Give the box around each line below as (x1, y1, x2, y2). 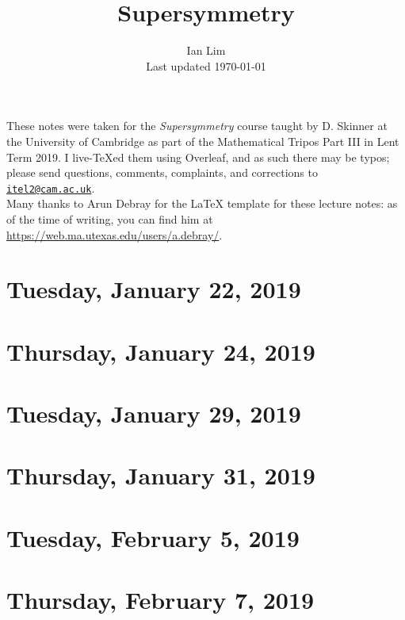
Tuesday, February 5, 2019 (6, 521, 300, 553)
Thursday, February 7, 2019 (6, 584, 315, 616)
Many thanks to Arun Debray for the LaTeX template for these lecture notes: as (6, 195, 398, 212)
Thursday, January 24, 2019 (6, 335, 315, 367)
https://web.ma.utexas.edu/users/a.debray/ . (6, 226, 223, 243)
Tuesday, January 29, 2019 (6, 397, 301, 430)
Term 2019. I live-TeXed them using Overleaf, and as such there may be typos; (6, 148, 390, 165)
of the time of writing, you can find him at (6, 210, 213, 227)
